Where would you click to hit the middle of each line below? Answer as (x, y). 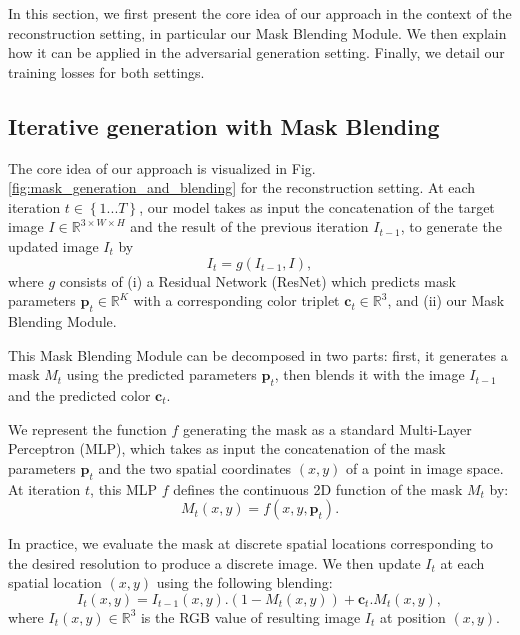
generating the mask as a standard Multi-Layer (327, 428)
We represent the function (87, 428)
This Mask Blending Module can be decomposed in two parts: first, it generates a (258, 354)
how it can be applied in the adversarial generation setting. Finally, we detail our (256, 52)
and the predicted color (79, 394)
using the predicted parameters (161, 374)
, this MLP (124, 488)
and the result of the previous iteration (249, 226)
